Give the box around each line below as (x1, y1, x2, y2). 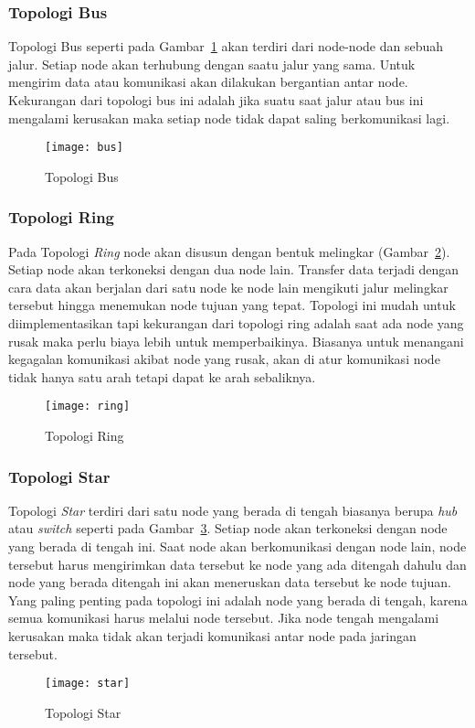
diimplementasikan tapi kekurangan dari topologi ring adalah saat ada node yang (8, 314, 464, 333)
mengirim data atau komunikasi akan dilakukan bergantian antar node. (8, 72, 408, 91)
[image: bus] (45, 141, 123, 155)
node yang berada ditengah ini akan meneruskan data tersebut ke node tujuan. (8, 573, 451, 592)
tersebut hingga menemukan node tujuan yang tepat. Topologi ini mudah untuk (8, 295, 456, 315)
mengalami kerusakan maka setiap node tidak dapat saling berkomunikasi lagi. (8, 108, 450, 127)
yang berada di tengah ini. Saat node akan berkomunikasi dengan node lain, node (8, 537, 467, 556)
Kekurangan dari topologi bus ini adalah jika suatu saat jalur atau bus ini (8, 91, 424, 109)
